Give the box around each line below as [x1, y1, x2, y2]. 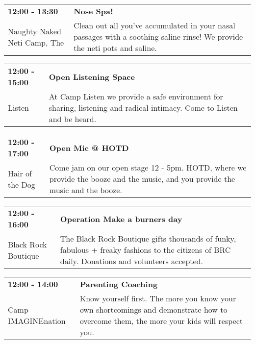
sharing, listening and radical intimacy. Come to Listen [49, 102, 238, 113]
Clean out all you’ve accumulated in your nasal [74, 20, 235, 31]
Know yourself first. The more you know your [79, 293, 236, 304]
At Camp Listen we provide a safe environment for [49, 91, 223, 102]
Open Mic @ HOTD [49, 142, 129, 153]
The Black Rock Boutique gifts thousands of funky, [60, 233, 236, 244]
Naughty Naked [8, 25, 61, 37]
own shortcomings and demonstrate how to [79, 304, 228, 315]
